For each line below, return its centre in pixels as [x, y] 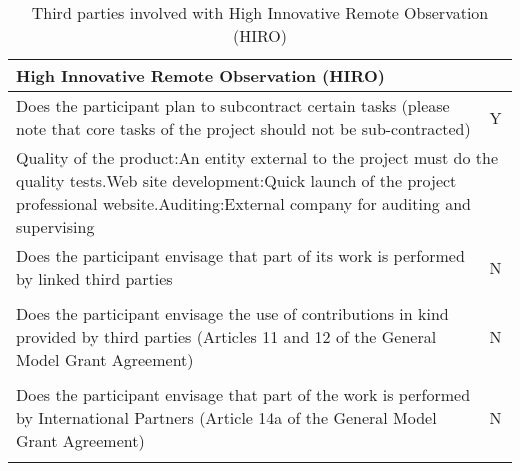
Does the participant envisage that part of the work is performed [243, 394]
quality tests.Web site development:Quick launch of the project [236, 180]
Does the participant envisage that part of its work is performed [240, 255]
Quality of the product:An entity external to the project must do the [257, 157]
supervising [55, 226]
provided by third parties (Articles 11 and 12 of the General [226, 336]
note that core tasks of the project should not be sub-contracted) [243, 128]
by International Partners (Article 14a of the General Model [226, 417]
